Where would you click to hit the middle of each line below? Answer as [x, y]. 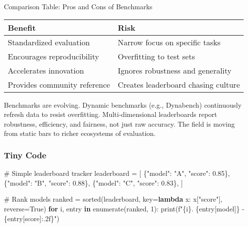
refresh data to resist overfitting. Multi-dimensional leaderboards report [111, 114]
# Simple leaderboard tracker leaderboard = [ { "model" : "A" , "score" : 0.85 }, [117, 173]
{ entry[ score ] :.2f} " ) [32, 218]
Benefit [22, 27]
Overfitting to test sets [156, 56]
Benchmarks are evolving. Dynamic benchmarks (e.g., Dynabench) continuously [123, 104]
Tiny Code [25, 155]
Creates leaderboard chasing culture [179, 84]
